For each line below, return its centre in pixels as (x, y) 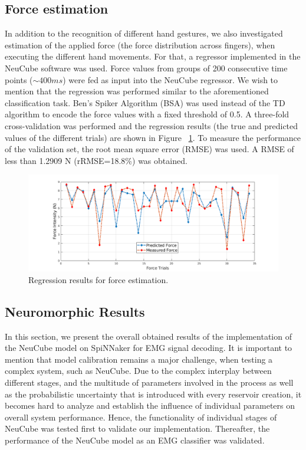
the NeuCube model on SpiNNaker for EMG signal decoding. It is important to (149, 348)
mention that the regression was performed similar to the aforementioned (137, 91)
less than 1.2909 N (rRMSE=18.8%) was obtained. (96, 160)
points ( (19, 79)
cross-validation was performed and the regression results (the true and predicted (152, 125)
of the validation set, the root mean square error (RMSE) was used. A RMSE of (149, 149)
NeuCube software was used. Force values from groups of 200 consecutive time (146, 68)
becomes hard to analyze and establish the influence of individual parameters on (150, 405)
